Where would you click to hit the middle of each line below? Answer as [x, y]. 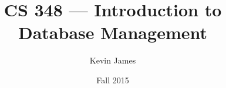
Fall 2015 [113, 80]
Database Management [113, 32]
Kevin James [113, 60]
